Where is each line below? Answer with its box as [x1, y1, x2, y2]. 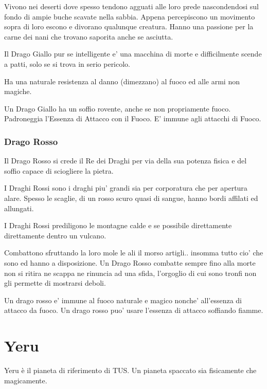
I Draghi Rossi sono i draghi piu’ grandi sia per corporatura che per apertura [4, 182, 247, 193]
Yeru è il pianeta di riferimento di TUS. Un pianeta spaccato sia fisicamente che [4, 365, 257, 375]
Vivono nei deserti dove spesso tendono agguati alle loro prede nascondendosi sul [4, 1, 259, 11]
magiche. [4, 86, 32, 97]
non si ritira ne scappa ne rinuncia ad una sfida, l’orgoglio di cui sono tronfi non [4, 267, 257, 278]
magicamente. [4, 375, 47, 385]
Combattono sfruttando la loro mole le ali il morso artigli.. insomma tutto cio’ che [4, 247, 263, 258]
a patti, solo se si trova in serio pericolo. [4, 58, 131, 69]
